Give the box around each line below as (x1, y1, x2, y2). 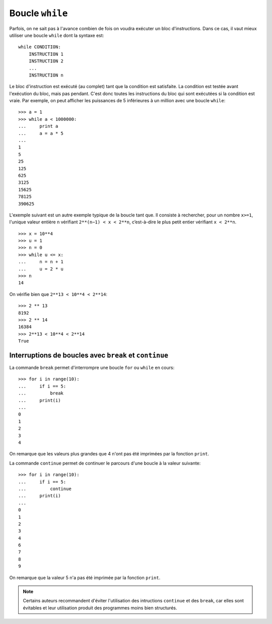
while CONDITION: (18, 44, 61, 50)
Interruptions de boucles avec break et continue (9, 351, 169, 359)
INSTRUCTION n (28, 72, 64, 78)
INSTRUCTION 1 (28, 51, 64, 57)
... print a (18, 123, 58, 129)
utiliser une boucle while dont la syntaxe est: (9, 32, 104, 38)
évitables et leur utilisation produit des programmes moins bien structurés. (23, 604, 177, 611)
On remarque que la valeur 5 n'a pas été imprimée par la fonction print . (9, 574, 161, 581)
